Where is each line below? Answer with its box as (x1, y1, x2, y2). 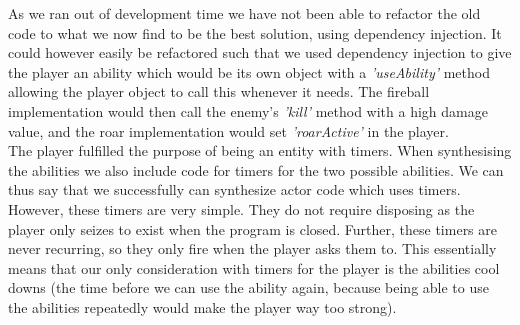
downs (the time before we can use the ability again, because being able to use (8, 277, 489, 298)
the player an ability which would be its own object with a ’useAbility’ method (8, 61, 490, 82)
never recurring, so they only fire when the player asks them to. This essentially (8, 238, 497, 259)
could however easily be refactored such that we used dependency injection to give (8, 42, 512, 63)
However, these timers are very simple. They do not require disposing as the (8, 198, 475, 219)
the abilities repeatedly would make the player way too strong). (8, 296, 397, 317)
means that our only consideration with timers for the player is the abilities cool (8, 257, 500, 278)
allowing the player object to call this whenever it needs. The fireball (8, 81, 430, 102)
